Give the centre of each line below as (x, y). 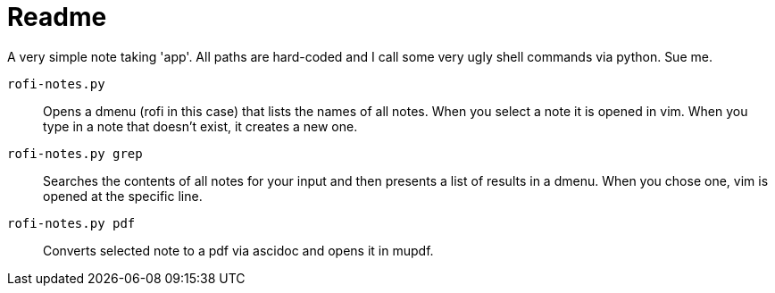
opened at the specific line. (123, 196)
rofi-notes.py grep (75, 153)
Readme (57, 17)
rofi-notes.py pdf (71, 223)
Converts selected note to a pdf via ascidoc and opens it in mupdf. (238, 250)
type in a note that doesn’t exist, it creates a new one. (200, 126)
